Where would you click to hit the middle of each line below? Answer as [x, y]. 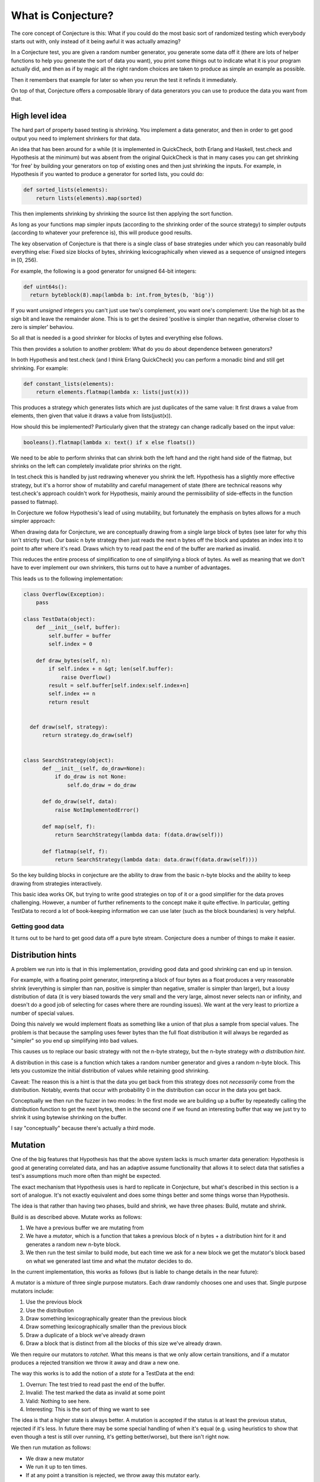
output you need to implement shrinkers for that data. [76, 138]
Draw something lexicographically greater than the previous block [106, 1318]
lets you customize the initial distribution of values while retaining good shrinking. [110, 1071]
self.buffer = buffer [80, 635]
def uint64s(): [45, 287]
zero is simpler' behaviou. [42, 327]
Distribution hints [44, 955]
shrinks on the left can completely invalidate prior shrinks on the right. [96, 466]
